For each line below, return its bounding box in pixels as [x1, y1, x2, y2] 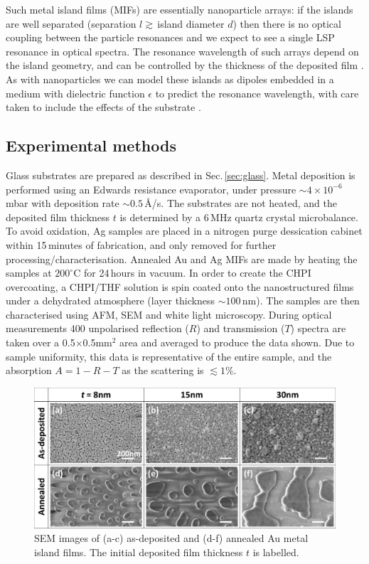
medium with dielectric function [6, 85, 145, 100]
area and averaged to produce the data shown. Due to [119, 335, 355, 350]
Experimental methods [6, 134, 176, 156]
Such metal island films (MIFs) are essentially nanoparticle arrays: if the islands [6, 2, 353, 16]
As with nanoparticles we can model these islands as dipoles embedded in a [6, 71, 334, 86]
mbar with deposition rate [6, 196, 119, 211]
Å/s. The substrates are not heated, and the [144, 196, 337, 211]
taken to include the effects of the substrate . [6, 100, 201, 115]
